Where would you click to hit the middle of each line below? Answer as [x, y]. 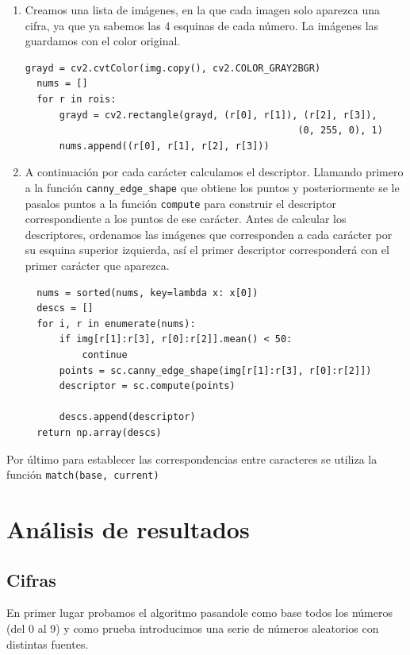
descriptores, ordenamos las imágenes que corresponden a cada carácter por [209, 234]
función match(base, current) [83, 474]
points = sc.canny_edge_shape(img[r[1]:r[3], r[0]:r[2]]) [215, 370]
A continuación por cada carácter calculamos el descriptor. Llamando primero [214, 172]
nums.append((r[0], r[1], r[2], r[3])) [164, 146]
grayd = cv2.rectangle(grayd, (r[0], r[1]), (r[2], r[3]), [218, 115]
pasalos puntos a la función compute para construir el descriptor [180, 203]
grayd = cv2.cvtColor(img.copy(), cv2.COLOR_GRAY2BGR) [173, 68]
